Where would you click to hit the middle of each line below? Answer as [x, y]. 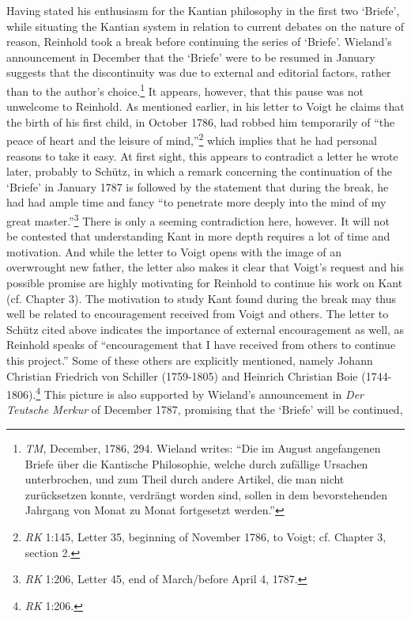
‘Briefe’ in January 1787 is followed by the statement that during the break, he [198, 186]
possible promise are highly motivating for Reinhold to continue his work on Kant [205, 283]
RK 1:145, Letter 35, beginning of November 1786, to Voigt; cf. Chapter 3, [205, 537]
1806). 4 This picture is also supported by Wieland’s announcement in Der [185, 393]
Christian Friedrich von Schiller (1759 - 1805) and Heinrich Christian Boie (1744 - [199, 375]
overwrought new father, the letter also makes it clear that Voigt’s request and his [205, 267]
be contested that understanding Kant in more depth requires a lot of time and [198, 236]
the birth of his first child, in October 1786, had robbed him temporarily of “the [201, 121]
